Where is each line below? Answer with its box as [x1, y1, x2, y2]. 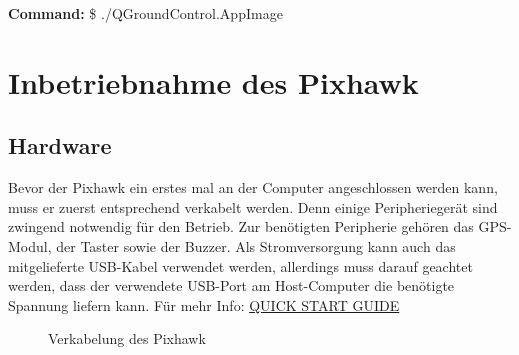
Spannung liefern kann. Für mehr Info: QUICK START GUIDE [8, 294, 400, 315]
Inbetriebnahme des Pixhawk [8, 61, 419, 102]
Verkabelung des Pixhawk [48, 328, 206, 349]
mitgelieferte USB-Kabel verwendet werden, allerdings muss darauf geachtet [8, 255, 473, 276]
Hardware [8, 130, 112, 161]
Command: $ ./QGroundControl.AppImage [8, 3, 283, 23]
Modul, [8, 235, 52, 256]
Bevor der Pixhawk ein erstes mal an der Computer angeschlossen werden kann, [8, 177, 498, 198]
